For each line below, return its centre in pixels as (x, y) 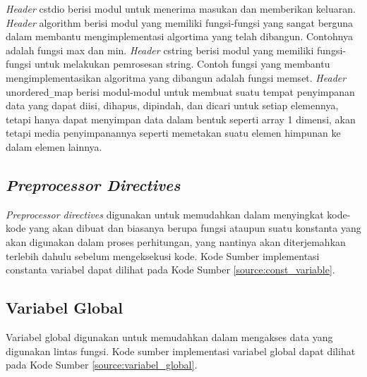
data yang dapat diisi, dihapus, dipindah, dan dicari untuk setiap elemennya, (172, 105)
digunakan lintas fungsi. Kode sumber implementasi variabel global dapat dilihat (181, 351)
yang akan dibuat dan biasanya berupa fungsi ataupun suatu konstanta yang (195, 228)
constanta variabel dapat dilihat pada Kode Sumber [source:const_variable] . (170, 270)
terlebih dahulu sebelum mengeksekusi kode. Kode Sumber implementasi (163, 255)
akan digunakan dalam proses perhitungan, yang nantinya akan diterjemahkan (176, 241)
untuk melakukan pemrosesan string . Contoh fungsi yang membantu (182, 64)
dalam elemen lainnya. (54, 147)
